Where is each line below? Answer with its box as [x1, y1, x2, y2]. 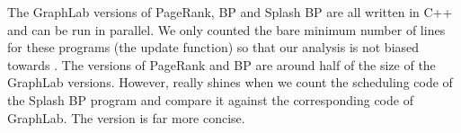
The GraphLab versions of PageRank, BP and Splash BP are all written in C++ [7, 3, 453, 21]
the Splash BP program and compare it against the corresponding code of [7, 90, 413, 109]
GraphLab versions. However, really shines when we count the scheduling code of [7, 73, 453, 92]
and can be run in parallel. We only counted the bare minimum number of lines [7, 20, 446, 39]
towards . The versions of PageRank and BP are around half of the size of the [7, 55, 436, 74]
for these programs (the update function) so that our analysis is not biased [7, 38, 420, 57]
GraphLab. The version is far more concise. [7, 108, 245, 127]
